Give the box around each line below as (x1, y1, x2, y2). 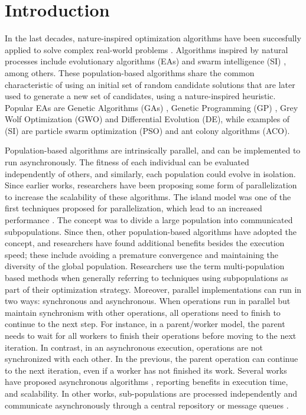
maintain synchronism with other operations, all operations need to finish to (5, 306, 281, 318)
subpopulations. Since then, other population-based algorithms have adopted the (5, 225, 297, 237)
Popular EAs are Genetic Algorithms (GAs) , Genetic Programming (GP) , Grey (5, 101, 298, 113)
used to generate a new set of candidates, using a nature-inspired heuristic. (5, 90, 276, 102)
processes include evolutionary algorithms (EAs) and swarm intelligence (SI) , (5, 55, 287, 67)
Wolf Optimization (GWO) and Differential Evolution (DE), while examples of (5, 113, 290, 125)
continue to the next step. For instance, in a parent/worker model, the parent (5, 318, 285, 330)
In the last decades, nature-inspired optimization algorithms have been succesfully (5, 32, 301, 44)
